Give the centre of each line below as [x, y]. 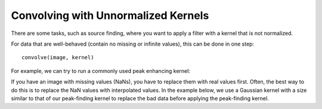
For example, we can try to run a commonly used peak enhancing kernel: [101, 70]
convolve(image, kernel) [58, 57]
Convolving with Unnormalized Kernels [110, 15]
